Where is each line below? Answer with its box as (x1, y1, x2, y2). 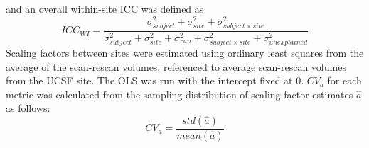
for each (327, 73, 362, 88)
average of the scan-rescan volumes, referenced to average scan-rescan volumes (6, 59, 346, 74)
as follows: (6, 101, 50, 115)
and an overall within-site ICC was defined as (6, 1, 204, 16)
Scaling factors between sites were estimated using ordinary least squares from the (6, 45, 364, 59)
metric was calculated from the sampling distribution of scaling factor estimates (6, 86, 353, 101)
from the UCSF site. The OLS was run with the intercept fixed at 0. (6, 73, 304, 88)
